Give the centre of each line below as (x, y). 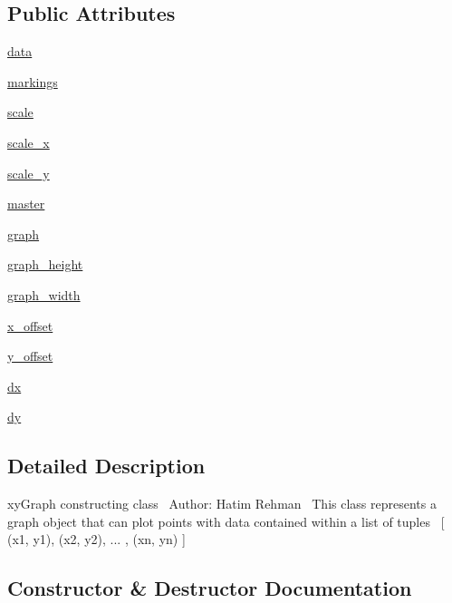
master (26, 204)
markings (33, 81)
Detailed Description (106, 466)
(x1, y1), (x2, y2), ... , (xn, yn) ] (96, 539)
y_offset (30, 356)
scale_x (29, 142)
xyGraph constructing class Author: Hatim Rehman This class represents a (222, 504)
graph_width (44, 294)
